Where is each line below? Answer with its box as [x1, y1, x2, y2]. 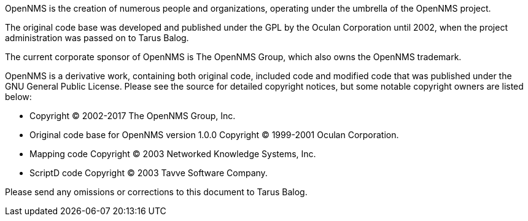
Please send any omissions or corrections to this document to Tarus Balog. [5, 187, 308, 197]
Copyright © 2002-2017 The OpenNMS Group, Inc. [29, 110, 236, 121]
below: [5, 91, 32, 102]
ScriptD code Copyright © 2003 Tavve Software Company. [29, 168, 268, 178]
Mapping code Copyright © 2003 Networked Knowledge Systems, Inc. [29, 149, 316, 159]
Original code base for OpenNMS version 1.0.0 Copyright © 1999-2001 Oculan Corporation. [29, 130, 399, 140]
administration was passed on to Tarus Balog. [5, 33, 189, 43]
